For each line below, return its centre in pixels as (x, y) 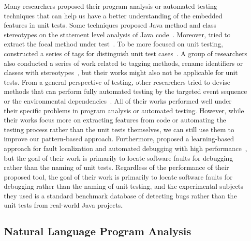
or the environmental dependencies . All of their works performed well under (118, 100)
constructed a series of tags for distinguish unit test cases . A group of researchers (126, 53)
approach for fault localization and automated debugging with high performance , (125, 148)
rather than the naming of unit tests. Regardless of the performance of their (117, 167)
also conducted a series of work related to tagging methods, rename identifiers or (124, 63)
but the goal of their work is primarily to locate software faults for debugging (118, 158)
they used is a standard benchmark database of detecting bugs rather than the (120, 195)
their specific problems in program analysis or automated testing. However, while (124, 110)
